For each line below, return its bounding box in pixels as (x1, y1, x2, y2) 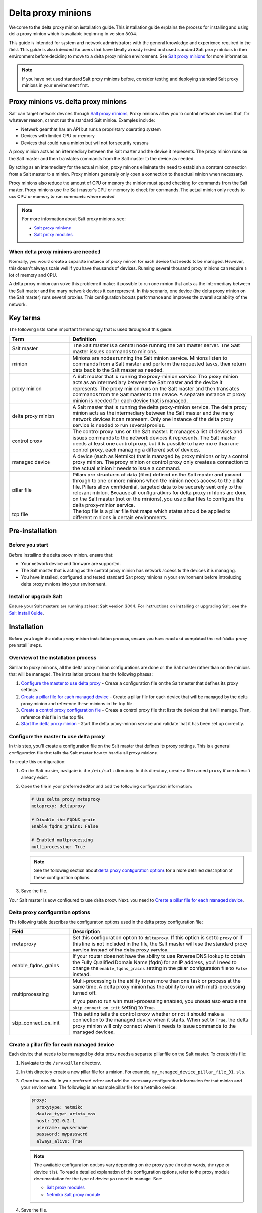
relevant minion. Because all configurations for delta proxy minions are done (72, 489, 247, 496)
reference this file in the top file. (21, 714, 85, 720)
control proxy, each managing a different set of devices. (72, 446, 201, 453)
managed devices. (72, 1029, 115, 1035)
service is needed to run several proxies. (72, 422, 165, 428)
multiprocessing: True (31, 844, 85, 850)
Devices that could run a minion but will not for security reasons (21, 140, 149, 146)
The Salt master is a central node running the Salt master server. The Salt (72, 342, 240, 349)
